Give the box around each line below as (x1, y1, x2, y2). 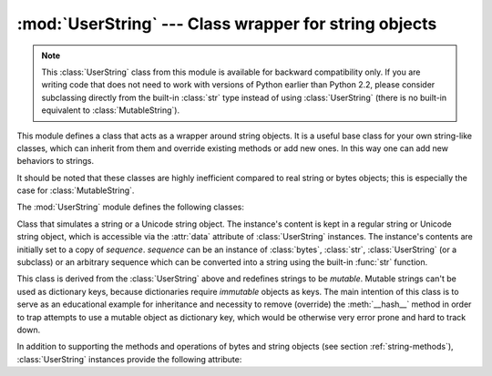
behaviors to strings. (16, 156, 95, 167)
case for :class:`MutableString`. (16, 185, 135, 196)
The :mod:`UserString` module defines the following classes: (16, 201, 245, 213)
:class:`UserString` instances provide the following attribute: (16, 353, 242, 364)
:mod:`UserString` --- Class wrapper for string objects (16, 14, 437, 34)
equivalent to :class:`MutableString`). (41, 105, 180, 116)
